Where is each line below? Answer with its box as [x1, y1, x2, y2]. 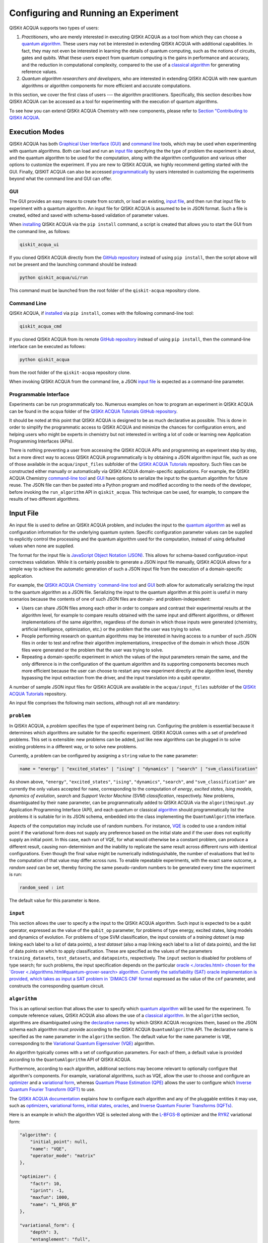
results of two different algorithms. [9, 496, 80, 502]
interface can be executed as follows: [9, 343, 86, 349]
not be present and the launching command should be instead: [9, 262, 137, 267]
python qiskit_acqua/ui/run [19, 275, 88, 280]
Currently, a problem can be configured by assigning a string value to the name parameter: [9, 753, 198, 759]
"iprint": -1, [30, 1187, 65, 1193]
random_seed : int [19, 885, 65, 890]
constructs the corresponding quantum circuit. [9, 982, 105, 989]
